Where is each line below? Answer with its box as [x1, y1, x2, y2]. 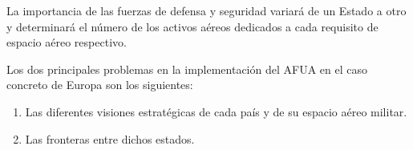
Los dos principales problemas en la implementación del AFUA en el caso [6, 60, 367, 77]
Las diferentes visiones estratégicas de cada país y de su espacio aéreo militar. [25, 103, 407, 120]
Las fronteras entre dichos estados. [25, 130, 195, 147]
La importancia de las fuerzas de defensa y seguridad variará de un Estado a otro [6, 2, 407, 18]
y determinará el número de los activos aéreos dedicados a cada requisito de [6, 18, 379, 34]
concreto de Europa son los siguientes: [6, 76, 193, 93]
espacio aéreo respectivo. [6, 34, 127, 51]
